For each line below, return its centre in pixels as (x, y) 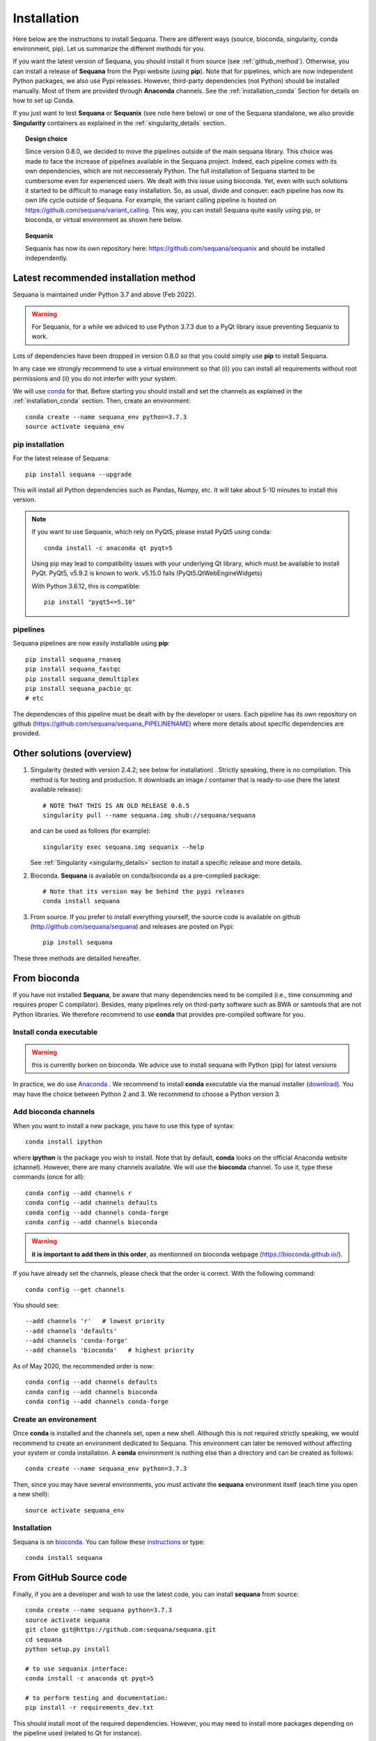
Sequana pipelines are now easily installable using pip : (91, 643)
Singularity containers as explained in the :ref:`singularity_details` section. (119, 123)
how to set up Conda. (44, 100)
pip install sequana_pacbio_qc (79, 688)
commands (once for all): (49, 1177)
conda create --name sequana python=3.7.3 (99, 1610)
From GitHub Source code (70, 1577)
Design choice (46, 139)
